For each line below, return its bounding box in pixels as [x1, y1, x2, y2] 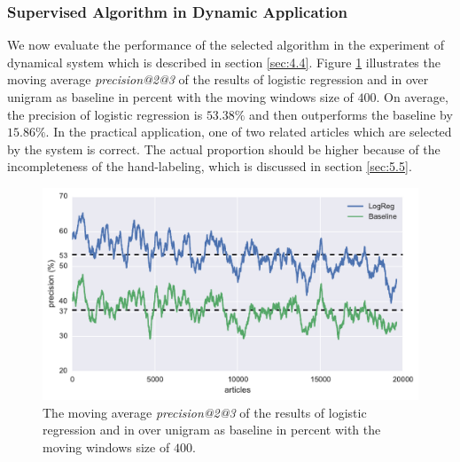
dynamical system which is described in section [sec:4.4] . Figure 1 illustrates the [7, 52, 441, 71]
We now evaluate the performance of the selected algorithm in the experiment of [7, 35, 444, 54]
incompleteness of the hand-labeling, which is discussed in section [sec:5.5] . [7, 157, 412, 176]
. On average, [376, 88, 448, 106]
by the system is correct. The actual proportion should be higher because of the [7, 139, 441, 158]
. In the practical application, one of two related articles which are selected [45, 122, 452, 141]
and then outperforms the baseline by [249, 105, 453, 123]
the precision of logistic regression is [7, 105, 203, 123]
